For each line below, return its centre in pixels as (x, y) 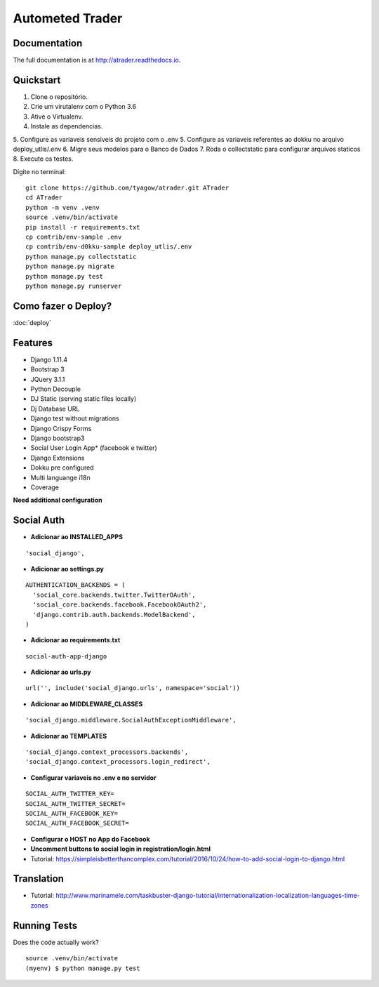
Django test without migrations (75, 418)
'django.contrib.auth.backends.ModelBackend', (114, 615)
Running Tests (45, 926)
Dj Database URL (55, 409)
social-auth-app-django (66, 656)
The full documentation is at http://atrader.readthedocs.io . (97, 60)
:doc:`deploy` (32, 322)
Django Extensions (58, 458)
